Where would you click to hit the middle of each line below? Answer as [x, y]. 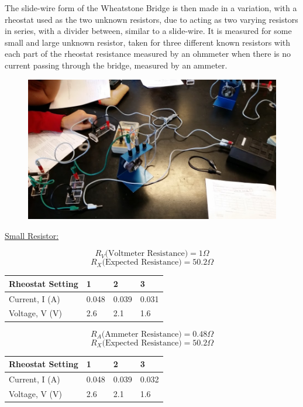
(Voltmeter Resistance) [147, 254]
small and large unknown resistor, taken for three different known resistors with [148, 42]
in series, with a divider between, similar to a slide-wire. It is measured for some [148, 31]
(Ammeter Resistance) [142, 334]
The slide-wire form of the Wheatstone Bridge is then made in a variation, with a [151, 8]
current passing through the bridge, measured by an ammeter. [116, 65]
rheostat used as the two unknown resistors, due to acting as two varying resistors [151, 19]
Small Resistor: [32, 235]
